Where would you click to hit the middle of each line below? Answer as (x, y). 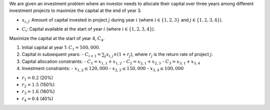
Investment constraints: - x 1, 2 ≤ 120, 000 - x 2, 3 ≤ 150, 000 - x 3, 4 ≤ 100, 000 (103, 69)
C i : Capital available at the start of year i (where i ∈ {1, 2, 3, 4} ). (88, 29)
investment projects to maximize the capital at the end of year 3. (75, 10)
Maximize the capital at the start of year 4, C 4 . (57, 39)
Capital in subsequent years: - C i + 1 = (61, 55)
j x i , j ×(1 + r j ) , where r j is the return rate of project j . (159, 55)
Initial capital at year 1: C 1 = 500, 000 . (61, 48)
